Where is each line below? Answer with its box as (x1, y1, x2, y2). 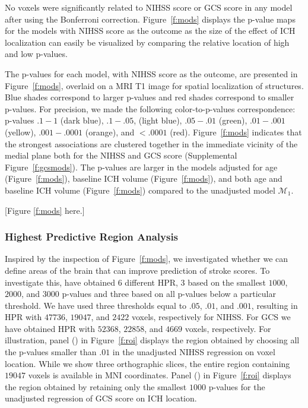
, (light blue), (134, 114, 182, 126)
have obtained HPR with (5, 322, 96, 334)
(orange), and (85, 125, 135, 138)
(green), (218, 114, 247, 126)
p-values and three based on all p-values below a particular (62, 287, 276, 300)
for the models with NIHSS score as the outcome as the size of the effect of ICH (5, 24, 296, 37)
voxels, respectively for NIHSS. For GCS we (131, 311, 291, 323)
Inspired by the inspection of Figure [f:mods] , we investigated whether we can (5, 252, 288, 265)
